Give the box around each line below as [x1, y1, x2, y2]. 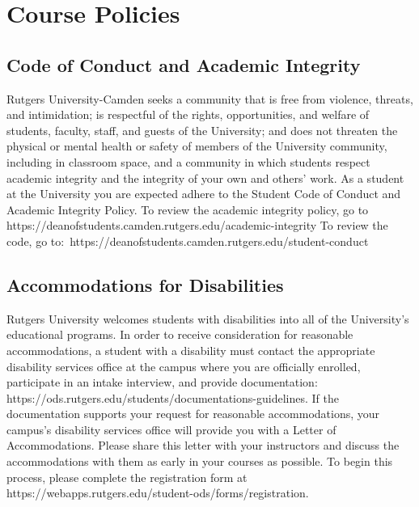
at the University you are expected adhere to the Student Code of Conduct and [6, 185, 401, 202]
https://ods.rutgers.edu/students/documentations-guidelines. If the [6, 389, 339, 406]
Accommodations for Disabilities [6, 272, 284, 297]
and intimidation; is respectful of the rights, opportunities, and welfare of [6, 106, 370, 123]
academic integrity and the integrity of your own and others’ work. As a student [6, 169, 404, 186]
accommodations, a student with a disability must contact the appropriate [6, 341, 375, 358]
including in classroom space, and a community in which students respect [6, 153, 370, 170]
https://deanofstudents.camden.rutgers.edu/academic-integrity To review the [6, 217, 388, 234]
